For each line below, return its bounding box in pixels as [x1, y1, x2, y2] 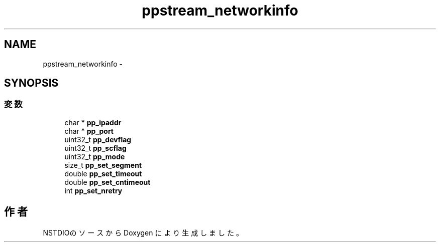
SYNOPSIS [4, 77, 59, 90]
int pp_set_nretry [64, 186, 123, 195]
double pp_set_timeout [64, 169, 142, 178]
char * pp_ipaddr [64, 118, 122, 127]
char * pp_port [64, 126, 114, 135]
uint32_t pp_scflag [64, 143, 127, 152]
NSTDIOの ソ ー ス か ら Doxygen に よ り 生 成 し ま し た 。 [43, 228, 243, 237]
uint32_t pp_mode [64, 152, 125, 161]
